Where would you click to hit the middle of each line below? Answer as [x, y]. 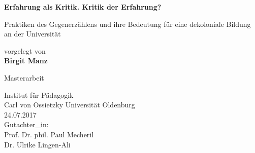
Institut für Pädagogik [39, 94]
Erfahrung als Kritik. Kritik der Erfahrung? [83, 7]
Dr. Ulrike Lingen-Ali [37, 144]
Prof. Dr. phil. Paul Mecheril [49, 134]
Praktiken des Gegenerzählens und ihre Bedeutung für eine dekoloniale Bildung [127, 24]
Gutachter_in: [26, 124]
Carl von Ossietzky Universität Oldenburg [70, 105]
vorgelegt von [25, 50]
